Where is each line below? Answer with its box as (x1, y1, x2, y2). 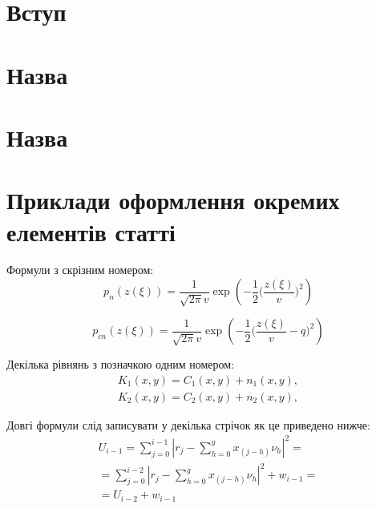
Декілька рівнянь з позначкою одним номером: (6, 356, 235, 373)
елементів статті (6, 215, 176, 248)
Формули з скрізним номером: (6, 261, 154, 278)
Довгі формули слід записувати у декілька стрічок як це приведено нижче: (6, 416, 370, 433)
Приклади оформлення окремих (6, 183, 340, 216)
